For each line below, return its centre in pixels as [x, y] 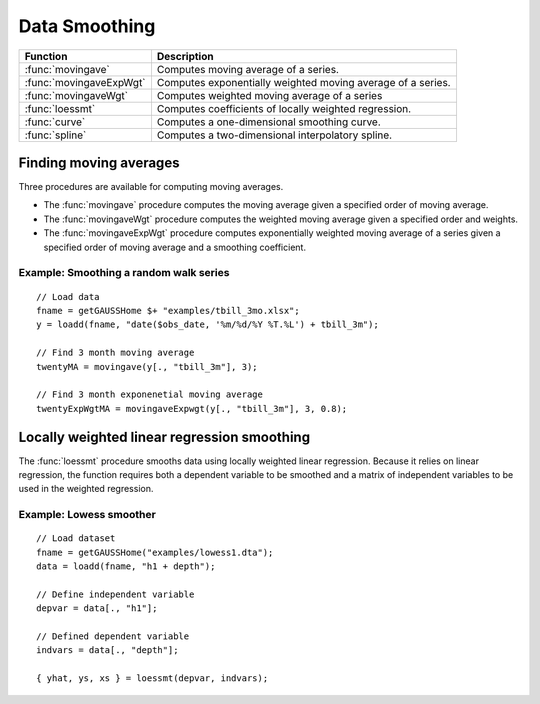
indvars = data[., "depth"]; [107, 650]
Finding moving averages [99, 162]
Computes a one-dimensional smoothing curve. [269, 122]
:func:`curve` [55, 122]
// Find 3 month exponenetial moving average [150, 394]
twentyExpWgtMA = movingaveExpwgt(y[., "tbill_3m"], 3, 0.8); [192, 408]
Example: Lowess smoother [87, 515]
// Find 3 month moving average [115, 353]
